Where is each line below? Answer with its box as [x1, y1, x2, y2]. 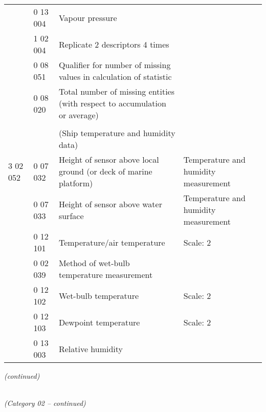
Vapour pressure [58, 11, 117, 24]
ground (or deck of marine [58, 165, 152, 177]
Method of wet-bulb [58, 257, 130, 269]
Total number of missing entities [58, 85, 174, 97]
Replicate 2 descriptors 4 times [58, 38, 169, 50]
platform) [58, 177, 93, 189]
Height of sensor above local [58, 154, 159, 165]
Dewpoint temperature [58, 316, 140, 328]
